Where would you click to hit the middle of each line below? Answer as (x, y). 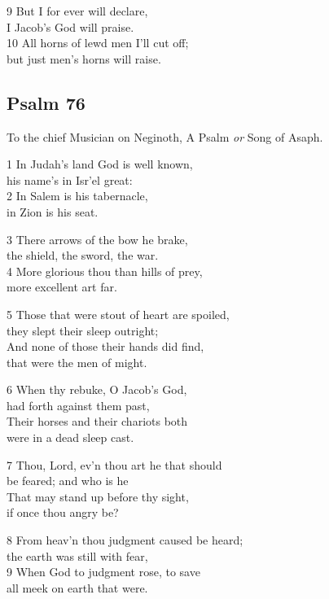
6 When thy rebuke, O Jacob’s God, (97, 389)
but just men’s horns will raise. (84, 58)
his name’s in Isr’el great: (70, 179)
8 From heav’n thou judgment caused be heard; (125, 540)
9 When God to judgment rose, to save (103, 572)
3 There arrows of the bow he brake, (97, 239)
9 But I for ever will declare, (77, 11)
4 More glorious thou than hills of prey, (105, 271)
